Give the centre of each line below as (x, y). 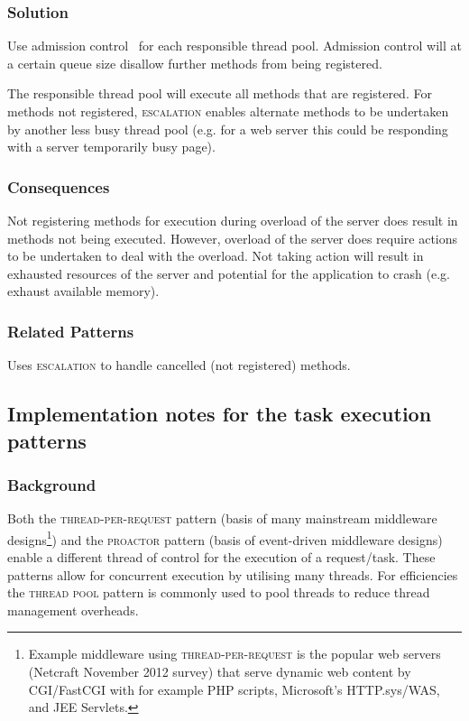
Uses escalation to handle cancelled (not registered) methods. (179, 365)
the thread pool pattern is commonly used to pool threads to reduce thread (219, 592)
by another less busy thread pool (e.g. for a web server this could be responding (228, 129)
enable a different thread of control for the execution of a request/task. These (221, 557)
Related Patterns (71, 331)
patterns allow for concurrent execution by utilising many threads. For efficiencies (233, 574)
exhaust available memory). (83, 291)
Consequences (59, 186)
